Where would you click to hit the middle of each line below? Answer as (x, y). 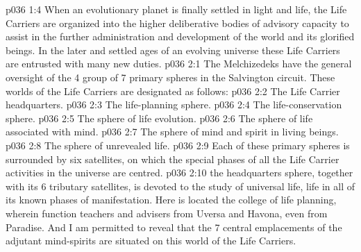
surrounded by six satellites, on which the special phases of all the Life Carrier (173, 159)
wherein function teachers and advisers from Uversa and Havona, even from (167, 213)
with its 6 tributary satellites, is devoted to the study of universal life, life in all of (180, 186)
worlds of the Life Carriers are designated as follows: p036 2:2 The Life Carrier (173, 91)
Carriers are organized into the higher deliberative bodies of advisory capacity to (177, 23)
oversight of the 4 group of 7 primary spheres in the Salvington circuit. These (170, 77)
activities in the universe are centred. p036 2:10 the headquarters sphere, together (179, 173)
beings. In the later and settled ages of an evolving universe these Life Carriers (173, 50)
